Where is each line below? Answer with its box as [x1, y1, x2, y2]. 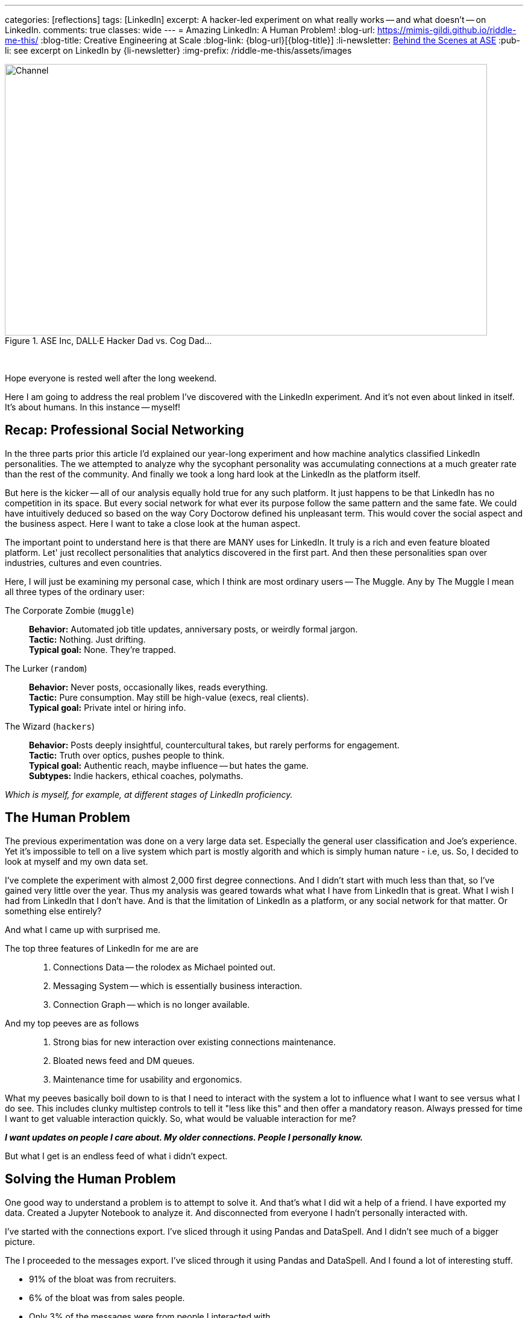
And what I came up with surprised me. [5, 924, 161, 935]
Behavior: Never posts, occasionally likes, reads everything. [29, 681, 268, 692]
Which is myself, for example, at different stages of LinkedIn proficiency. [5, 789, 293, 800]
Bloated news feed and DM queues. [53, 1055, 195, 1066]
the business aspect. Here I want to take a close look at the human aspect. [5, 518, 301, 529]
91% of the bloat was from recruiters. [29, 1273, 177, 1284]
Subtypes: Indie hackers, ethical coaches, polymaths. [29, 770, 244, 781]
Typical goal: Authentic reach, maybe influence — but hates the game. [29, 760, 309, 771]
